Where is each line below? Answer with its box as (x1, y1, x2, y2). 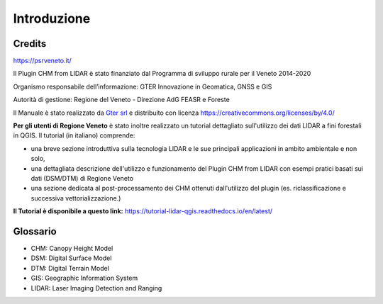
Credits (13, 38, 47, 50)
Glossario (13, 225, 57, 237)
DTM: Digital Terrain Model (30, 264, 110, 272)
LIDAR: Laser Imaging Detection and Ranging (30, 283, 162, 292)
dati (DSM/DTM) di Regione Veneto (30, 174, 134, 182)
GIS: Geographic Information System (30, 274, 138, 283)
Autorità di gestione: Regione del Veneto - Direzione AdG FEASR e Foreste (13, 96, 230, 104)
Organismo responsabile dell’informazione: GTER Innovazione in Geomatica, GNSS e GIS (13, 82, 272, 91)
